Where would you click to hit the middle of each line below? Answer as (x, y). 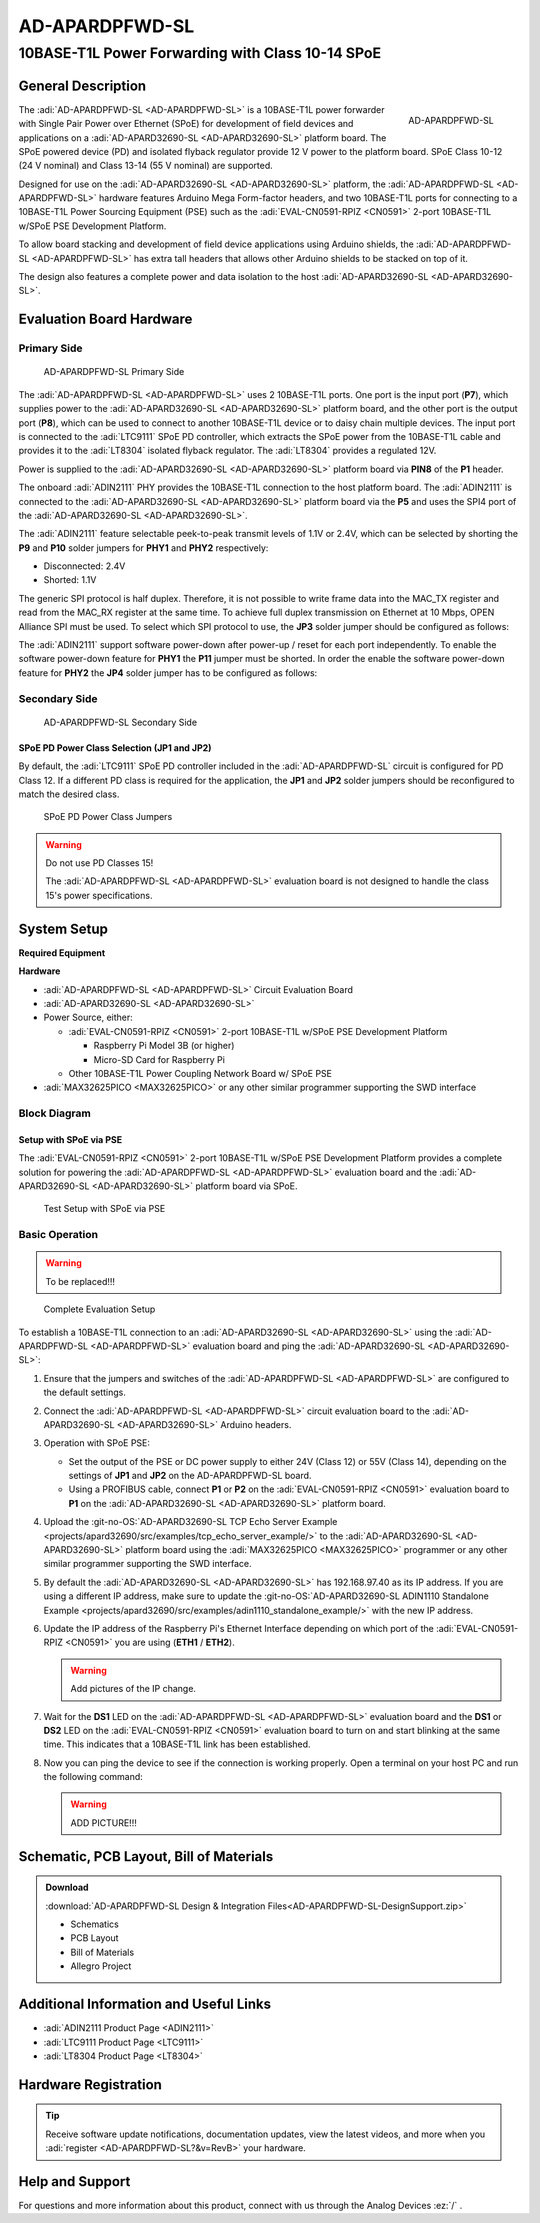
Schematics (94, 1924)
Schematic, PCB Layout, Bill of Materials (146, 1856)
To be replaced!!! (80, 1281)
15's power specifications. (99, 895)
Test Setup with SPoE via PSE (104, 1209)
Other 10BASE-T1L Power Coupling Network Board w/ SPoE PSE (200, 1073)
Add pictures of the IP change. (133, 1689)
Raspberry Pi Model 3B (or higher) (164, 1046)
